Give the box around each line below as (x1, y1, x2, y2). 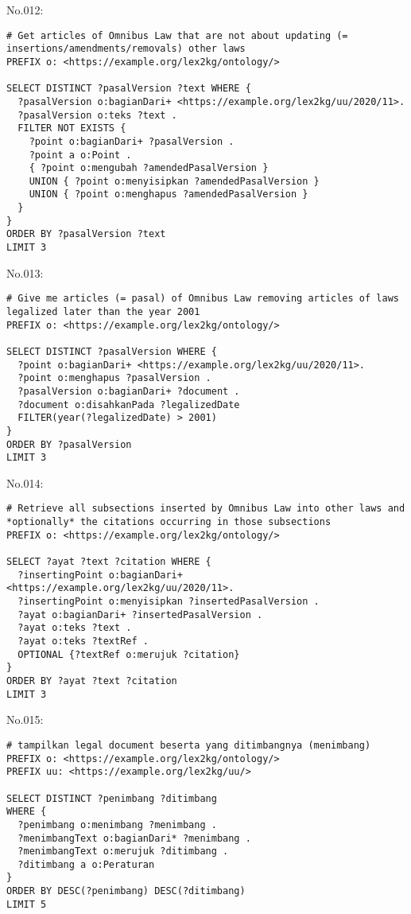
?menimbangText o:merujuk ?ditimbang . (17, 846, 229, 858)
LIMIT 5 (6, 898, 47, 910)
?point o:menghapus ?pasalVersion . (17, 372, 211, 384)
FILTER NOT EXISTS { (17, 123, 126, 134)
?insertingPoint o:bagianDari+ (17, 569, 183, 581)
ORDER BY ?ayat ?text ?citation (6, 675, 177, 686)
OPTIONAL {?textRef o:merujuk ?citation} (17, 648, 240, 660)
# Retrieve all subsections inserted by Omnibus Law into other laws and (6, 503, 405, 515)
